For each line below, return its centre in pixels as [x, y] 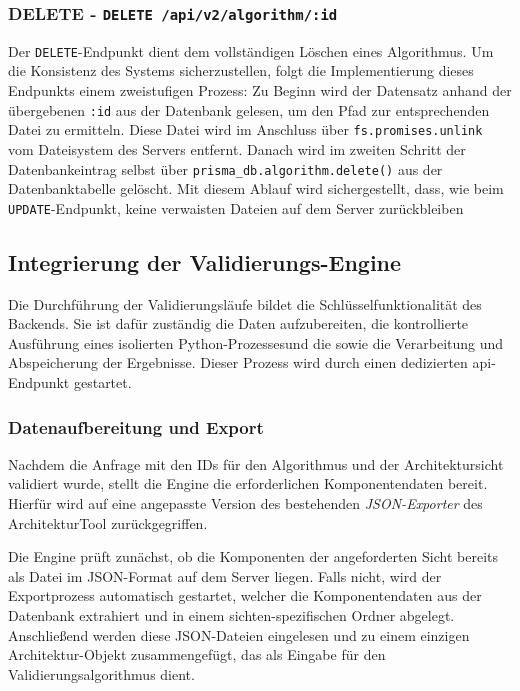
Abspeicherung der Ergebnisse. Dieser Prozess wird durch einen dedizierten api [250, 362]
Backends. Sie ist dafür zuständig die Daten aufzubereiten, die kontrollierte [238, 323]
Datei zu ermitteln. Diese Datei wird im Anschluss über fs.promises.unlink [245, 129]
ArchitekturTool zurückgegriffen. [108, 522]
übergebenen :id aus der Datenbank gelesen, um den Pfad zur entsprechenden [249, 109]
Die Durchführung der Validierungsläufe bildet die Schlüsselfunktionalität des [245, 303]
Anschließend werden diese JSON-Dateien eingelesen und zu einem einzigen [239, 634]
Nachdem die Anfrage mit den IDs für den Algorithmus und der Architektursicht [256, 463]
